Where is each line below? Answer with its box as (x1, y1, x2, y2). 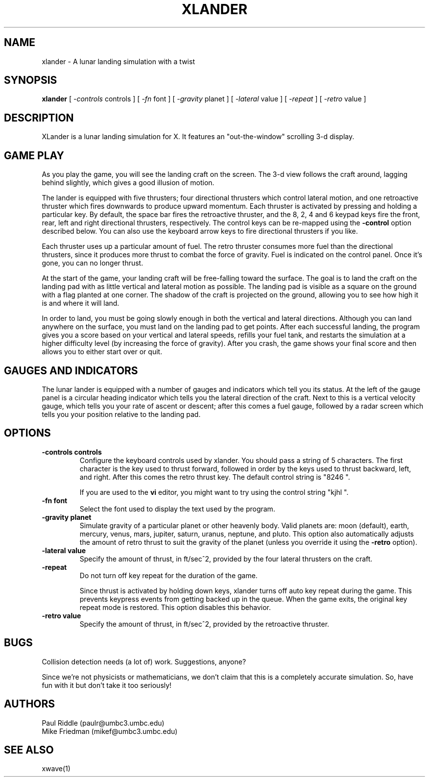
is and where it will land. (42, 299, 119, 308)
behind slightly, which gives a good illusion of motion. (42, 178, 214, 187)
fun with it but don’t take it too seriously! (42, 681, 172, 689)
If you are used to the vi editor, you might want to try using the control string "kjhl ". (79, 488, 349, 496)
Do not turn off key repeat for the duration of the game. (79, 571, 258, 580)
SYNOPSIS (4, 74, 57, 87)
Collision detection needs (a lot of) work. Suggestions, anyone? (42, 657, 246, 666)
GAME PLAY (4, 149, 64, 162)
